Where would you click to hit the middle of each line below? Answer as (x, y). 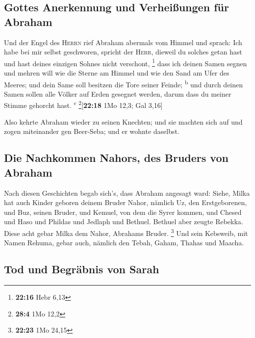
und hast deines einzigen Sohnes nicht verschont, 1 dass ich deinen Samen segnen (126, 62)
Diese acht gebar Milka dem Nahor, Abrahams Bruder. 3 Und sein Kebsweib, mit (126, 232)
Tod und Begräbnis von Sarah (82, 269)
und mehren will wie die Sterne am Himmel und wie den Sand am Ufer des (117, 73)
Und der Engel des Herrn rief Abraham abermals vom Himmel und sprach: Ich (123, 42)
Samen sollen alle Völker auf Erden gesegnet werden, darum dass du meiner (118, 93)
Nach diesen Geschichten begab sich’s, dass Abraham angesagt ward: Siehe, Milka (127, 193)
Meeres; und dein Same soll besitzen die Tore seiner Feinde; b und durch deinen (124, 83)
